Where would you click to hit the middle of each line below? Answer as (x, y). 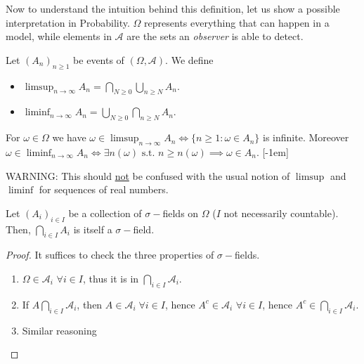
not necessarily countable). (281, 213)
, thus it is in (111, 278)
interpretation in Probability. (68, 22)
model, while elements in (59, 36)
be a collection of (105, 213)
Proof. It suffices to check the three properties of (110, 255)
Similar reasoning (59, 330)
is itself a (93, 229)
